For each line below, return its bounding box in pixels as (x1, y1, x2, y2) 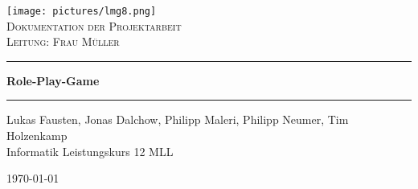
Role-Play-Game (6, 72, 100, 88)
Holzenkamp (6, 127, 68, 144)
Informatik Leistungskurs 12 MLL (6, 142, 174, 159)
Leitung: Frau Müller (6, 33, 120, 50)
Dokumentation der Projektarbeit (6, 17, 182, 34)
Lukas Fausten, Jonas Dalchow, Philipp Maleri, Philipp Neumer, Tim (6, 111, 349, 128)
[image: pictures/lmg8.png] (6, 6, 157, 17)
